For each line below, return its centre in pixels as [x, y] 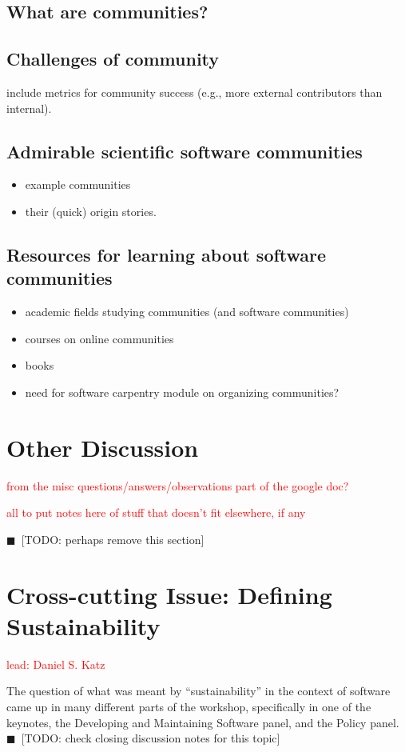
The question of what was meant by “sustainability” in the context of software [199, 691]
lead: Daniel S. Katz [56, 664]
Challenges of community [113, 59]
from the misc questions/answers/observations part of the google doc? [178, 485]
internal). [29, 108]
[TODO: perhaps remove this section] [113, 539]
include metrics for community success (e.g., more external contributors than [195, 92]
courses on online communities [99, 338]
